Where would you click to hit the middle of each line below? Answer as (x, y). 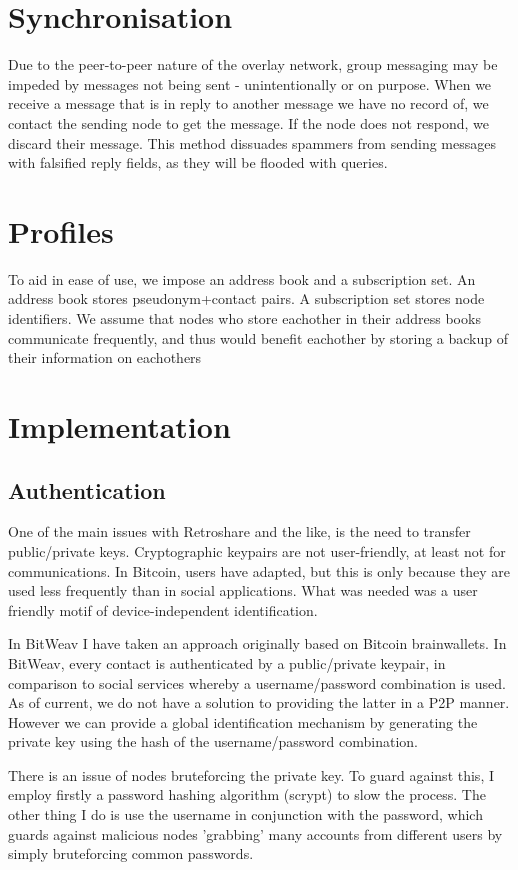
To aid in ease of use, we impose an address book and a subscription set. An (242, 278)
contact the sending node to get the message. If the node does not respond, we (249, 122)
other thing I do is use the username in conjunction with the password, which (245, 814)
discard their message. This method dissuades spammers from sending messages (252, 142)
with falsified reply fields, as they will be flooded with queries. (198, 162)
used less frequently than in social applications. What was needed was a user (243, 590)
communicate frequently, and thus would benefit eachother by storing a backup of (258, 337)
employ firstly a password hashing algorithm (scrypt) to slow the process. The (247, 794)
